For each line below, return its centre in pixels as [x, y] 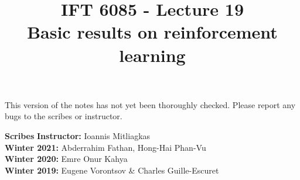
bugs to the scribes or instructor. [64, 116]
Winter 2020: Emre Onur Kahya [66, 159]
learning [152, 55]
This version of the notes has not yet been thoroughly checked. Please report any [150, 104]
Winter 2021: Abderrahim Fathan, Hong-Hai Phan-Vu [105, 147]
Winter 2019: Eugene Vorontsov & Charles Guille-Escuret [112, 170]
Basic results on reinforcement [152, 32]
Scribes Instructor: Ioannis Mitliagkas [78, 135]
